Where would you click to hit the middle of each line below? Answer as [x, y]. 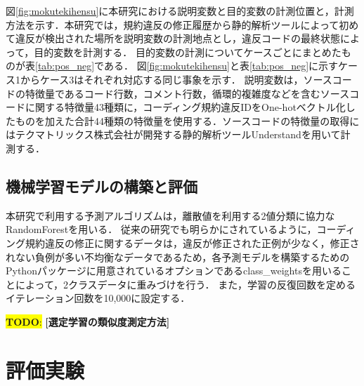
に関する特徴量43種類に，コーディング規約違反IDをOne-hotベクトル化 [185, 107]
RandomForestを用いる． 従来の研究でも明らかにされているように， [161, 229]
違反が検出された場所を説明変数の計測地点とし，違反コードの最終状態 [177, 38]
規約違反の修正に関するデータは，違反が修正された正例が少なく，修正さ [192, 242]
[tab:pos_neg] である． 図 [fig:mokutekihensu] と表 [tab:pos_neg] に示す [187, 66]
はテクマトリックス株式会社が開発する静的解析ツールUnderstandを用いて [173, 134]
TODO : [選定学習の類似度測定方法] [88, 321]
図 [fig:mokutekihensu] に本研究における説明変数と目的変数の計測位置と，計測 [180, 11]
